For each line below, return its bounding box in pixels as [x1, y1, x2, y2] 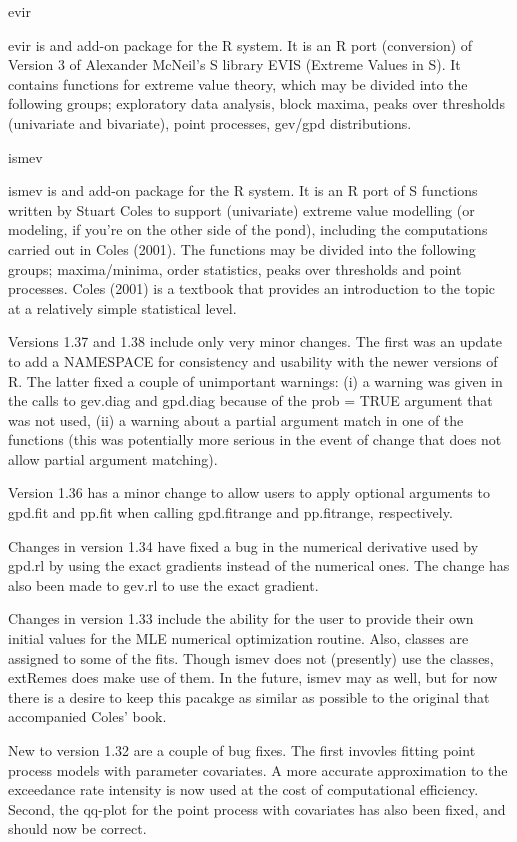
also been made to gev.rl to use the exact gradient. [8, 574, 319, 595]
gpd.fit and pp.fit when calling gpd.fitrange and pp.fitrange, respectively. [8, 502, 453, 523]
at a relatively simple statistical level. [8, 297, 237, 318]
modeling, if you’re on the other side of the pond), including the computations [8, 219, 488, 240]
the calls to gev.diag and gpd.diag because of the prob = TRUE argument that [8, 390, 493, 411]
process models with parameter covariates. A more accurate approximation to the [8, 759, 508, 780]
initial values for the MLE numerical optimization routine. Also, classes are [8, 628, 469, 649]
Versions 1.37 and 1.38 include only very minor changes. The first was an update [8, 331, 503, 352]
